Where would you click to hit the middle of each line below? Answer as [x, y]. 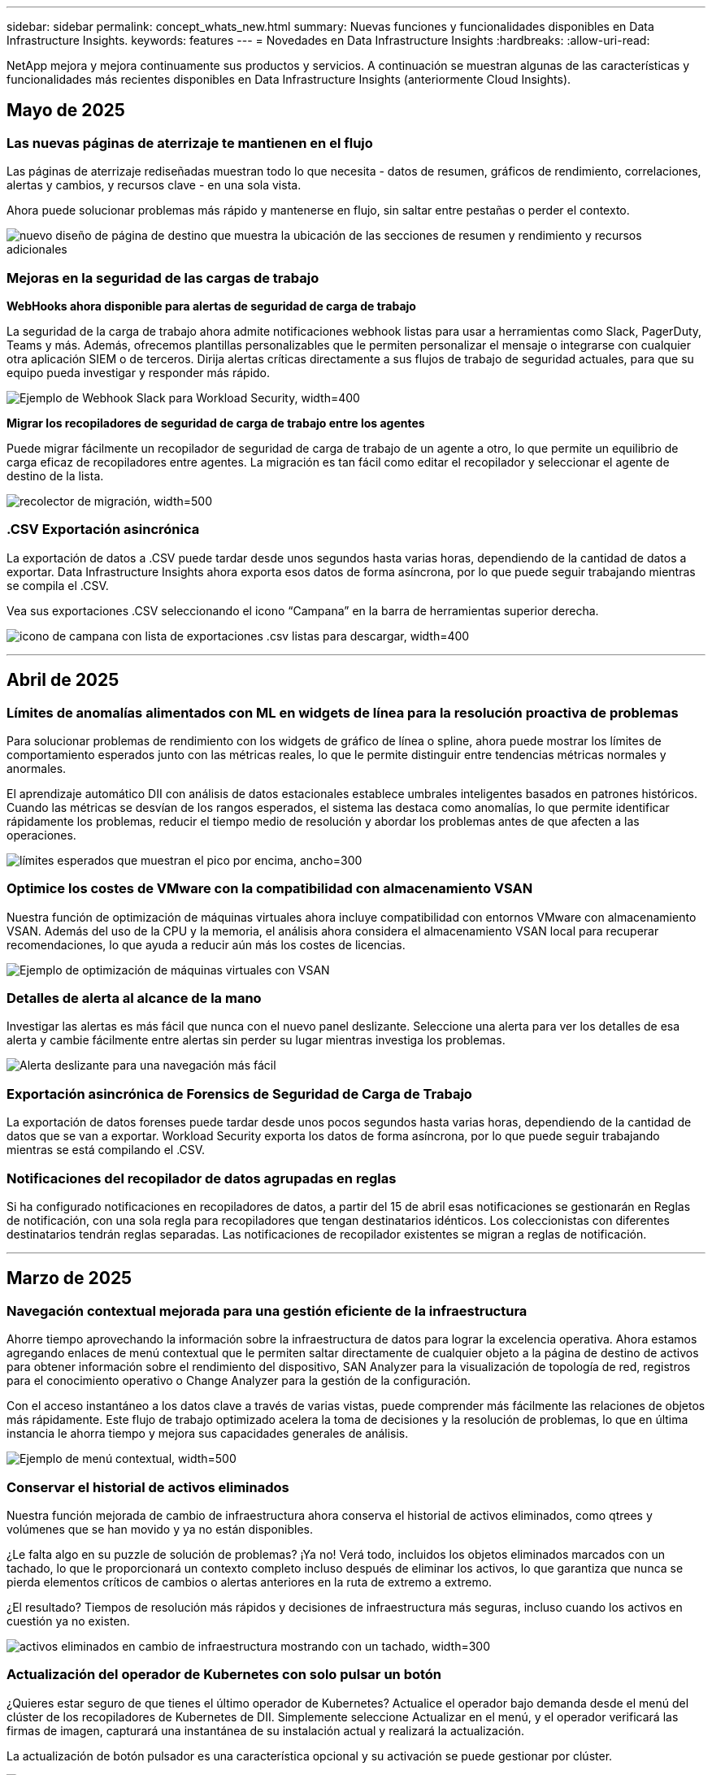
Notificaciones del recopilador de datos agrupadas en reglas [202, 1178]
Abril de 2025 [63, 680]
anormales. [37, 768]
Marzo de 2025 [69, 1278]
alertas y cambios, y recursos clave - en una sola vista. [154, 185]
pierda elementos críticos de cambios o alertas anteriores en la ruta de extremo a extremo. [250, 1582]
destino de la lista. [55, 475]
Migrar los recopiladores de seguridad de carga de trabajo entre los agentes [216, 423]
